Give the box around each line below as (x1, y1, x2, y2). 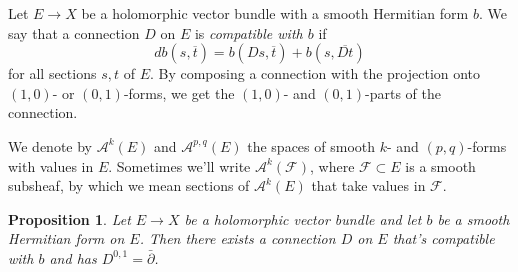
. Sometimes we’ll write (108, 155, 251, 176)
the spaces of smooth (247, 135, 376, 156)
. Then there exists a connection (139, 228, 336, 249)
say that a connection (8, 22, 140, 43)
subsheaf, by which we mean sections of (8, 175, 250, 196)
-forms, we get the (123, 82, 235, 103)
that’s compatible (392, 228, 495, 249)
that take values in (311, 175, 426, 196)
